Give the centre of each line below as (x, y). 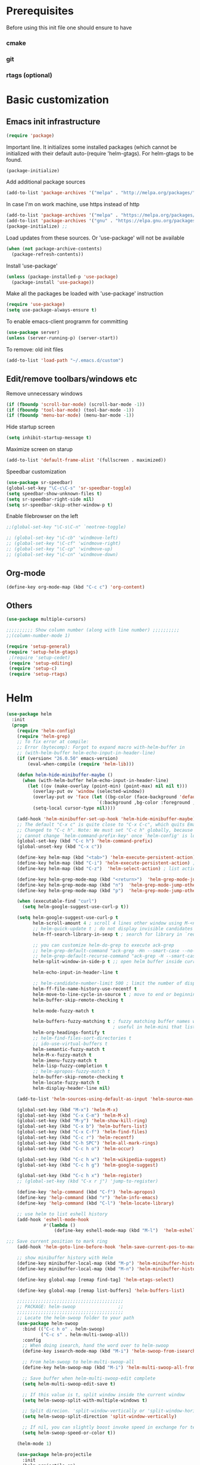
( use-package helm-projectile (54, 1454)
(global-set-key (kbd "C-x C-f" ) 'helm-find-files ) (82, 1132)
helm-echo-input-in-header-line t (75, 973)
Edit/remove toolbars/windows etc (72, 379)
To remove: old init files (35, 349)
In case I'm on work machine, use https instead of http (73, 204)
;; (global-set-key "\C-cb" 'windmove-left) (62, 538)
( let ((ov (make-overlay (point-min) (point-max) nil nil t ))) (107, 786)
